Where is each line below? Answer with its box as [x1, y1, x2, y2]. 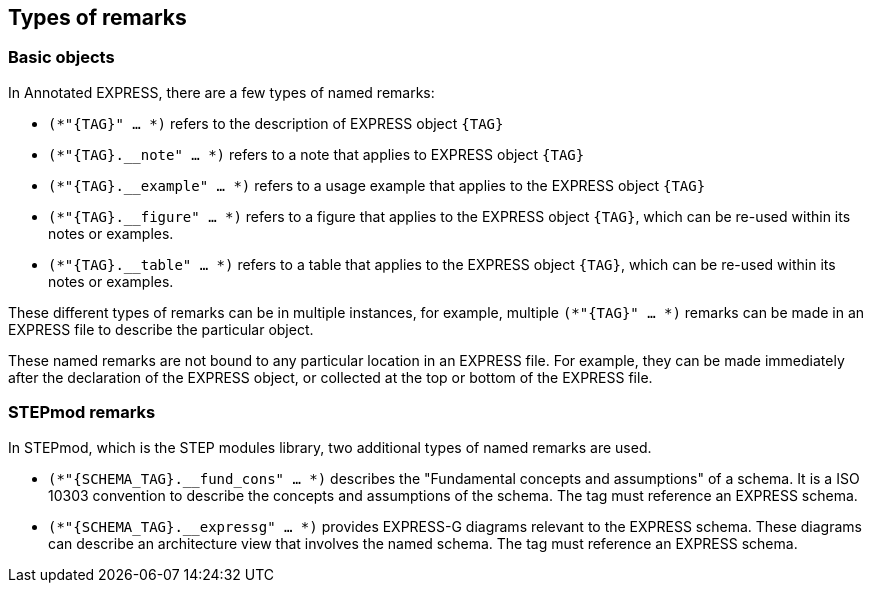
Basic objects [8, 47, 115, 68]
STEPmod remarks [8, 402, 156, 423]
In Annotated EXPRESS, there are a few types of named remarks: [8, 83, 435, 101]
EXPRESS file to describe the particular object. [8, 320, 314, 338]
